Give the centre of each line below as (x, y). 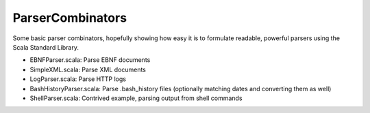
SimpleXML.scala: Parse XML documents (88, 69)
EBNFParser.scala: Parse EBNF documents (90, 60)
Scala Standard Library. (46, 47)
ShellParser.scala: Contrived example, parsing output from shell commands (136, 98)
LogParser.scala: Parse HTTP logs (78, 79)
